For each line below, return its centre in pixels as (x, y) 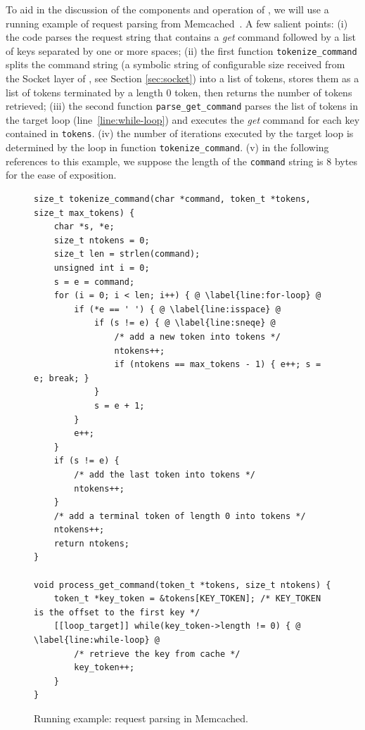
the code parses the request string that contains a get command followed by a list (181, 37)
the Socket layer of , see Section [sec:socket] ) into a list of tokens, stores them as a (182, 78)
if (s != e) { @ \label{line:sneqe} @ (185, 323)
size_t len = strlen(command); (127, 254)
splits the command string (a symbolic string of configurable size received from (175, 64)
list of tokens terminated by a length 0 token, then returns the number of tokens (179, 92)
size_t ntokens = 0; (102, 240)
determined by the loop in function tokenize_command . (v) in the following (167, 147)
